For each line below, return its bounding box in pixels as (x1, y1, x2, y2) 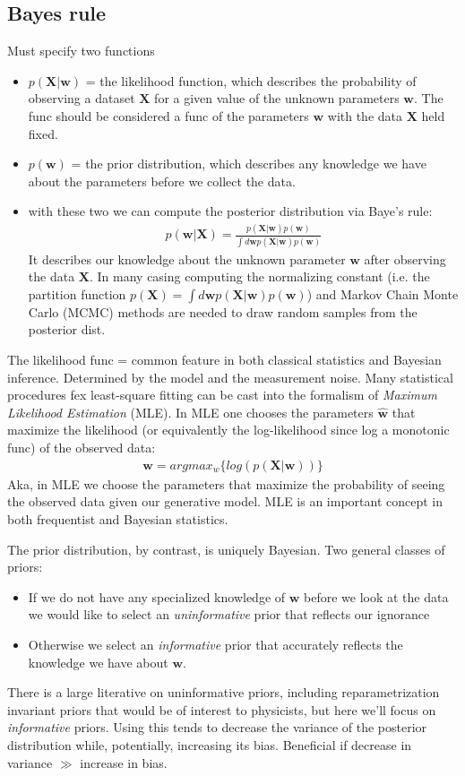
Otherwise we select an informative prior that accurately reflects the (28, 634, 403, 653)
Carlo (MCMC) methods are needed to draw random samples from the (28, 302, 418, 321)
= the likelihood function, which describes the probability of (85, 71, 417, 90)
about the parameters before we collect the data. (28, 171, 296, 190)
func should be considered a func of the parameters (28, 106, 309, 125)
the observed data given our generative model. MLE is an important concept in (7, 492, 443, 511)
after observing (364, 249, 446, 268)
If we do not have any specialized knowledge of (28, 587, 286, 606)
